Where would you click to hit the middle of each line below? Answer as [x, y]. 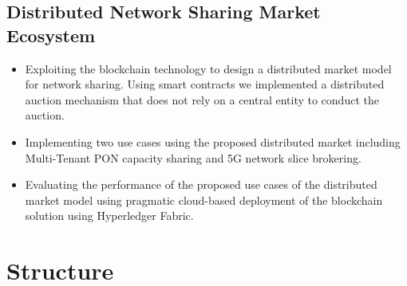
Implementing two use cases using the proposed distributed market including [213, 141]
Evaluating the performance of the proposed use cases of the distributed [201, 184]
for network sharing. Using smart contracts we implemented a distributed [205, 84]
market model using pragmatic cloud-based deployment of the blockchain [204, 200]
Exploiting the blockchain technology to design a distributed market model [208, 68]
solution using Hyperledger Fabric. [109, 215]
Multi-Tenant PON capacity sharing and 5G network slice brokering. [193, 157]
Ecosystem [51, 35]
